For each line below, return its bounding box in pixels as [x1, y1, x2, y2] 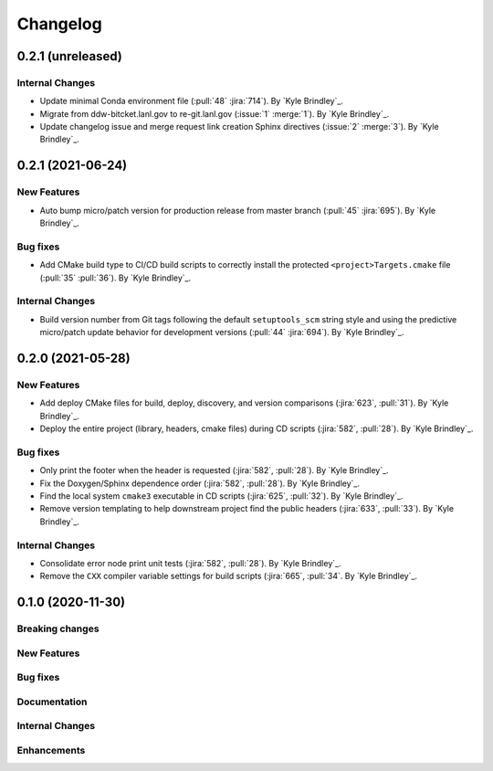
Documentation [16, 695, 88, 708]
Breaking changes [16, 622, 100, 635]
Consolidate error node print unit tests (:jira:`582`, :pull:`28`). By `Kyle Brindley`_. [39, 557, 341, 568]
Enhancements [16, 744, 86, 756]
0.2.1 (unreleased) [16, 48, 122, 64]
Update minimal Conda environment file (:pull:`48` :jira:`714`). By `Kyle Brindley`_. [39, 96, 344, 107]
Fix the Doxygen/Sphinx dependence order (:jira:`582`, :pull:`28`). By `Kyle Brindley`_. [39, 478, 361, 489]
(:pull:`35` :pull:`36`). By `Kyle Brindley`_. [39, 272, 192, 283]
